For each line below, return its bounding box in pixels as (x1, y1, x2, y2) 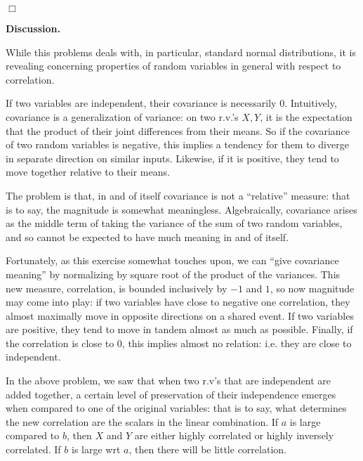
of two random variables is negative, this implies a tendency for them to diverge (6, 137, 349, 152)
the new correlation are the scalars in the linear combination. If (6, 414, 279, 429)
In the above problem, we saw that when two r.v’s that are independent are (6, 373, 331, 388)
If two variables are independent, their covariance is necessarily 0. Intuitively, (6, 96, 337, 110)
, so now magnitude (270, 280, 355, 295)
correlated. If (6, 442, 61, 457)
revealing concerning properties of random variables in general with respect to (6, 58, 341, 73)
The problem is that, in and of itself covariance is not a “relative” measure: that (6, 188, 350, 202)
